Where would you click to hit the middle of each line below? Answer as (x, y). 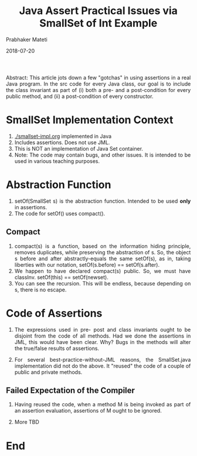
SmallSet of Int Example (98, 23)
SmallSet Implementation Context (90, 120)
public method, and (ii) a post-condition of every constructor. (80, 96)
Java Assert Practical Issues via (98, 11)
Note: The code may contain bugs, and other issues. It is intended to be (103, 155)
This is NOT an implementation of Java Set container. (79, 148)
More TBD (27, 422)
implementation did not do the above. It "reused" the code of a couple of (103, 366)
